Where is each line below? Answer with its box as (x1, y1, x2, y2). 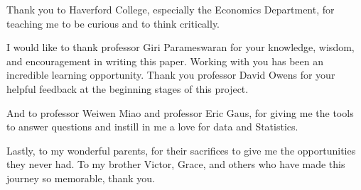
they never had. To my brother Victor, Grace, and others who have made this (6, 157, 345, 172)
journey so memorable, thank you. (6, 170, 156, 185)
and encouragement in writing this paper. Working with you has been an (6, 53, 324, 68)
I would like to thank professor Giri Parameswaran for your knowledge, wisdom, (6, 40, 355, 55)
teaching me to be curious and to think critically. (6, 16, 220, 30)
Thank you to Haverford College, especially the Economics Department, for (6, 2, 335, 16)
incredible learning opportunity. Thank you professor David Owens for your (6, 67, 335, 82)
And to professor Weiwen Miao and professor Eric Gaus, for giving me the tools (6, 105, 354, 120)
